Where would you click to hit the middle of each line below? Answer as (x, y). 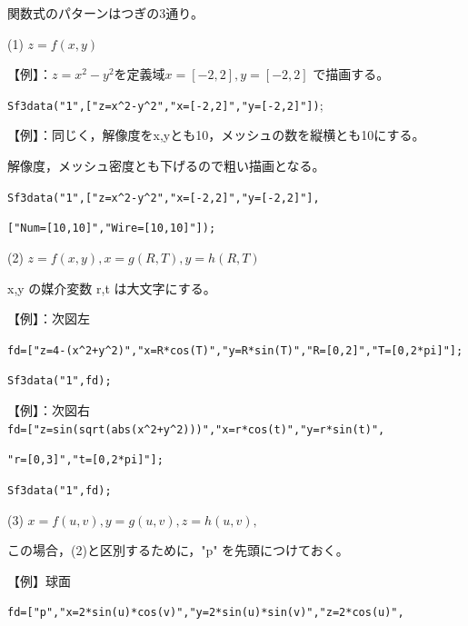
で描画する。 (351, 74)
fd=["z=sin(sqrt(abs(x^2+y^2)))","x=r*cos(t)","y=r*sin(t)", (196, 429)
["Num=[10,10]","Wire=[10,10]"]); (112, 229)
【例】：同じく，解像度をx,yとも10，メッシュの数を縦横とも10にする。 (216, 135)
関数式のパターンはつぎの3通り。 (106, 13)
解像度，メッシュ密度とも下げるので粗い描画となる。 (166, 166)
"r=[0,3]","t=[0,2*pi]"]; (85, 460)
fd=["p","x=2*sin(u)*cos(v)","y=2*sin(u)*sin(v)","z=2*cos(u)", (206, 613)
